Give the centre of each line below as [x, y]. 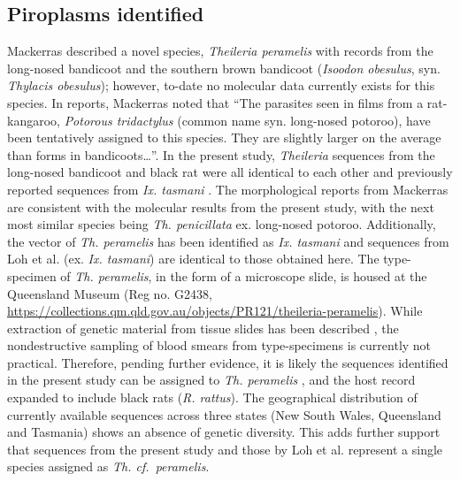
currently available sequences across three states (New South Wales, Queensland [224, 414]
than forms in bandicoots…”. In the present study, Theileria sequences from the [221, 154]
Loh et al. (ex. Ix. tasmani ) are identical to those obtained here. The [193, 259]
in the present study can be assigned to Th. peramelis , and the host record [211, 380]
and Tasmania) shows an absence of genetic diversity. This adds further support [224, 432]
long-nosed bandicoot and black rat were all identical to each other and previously [230, 172]
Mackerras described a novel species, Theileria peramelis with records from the [220, 51]
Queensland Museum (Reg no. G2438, [110, 293]
